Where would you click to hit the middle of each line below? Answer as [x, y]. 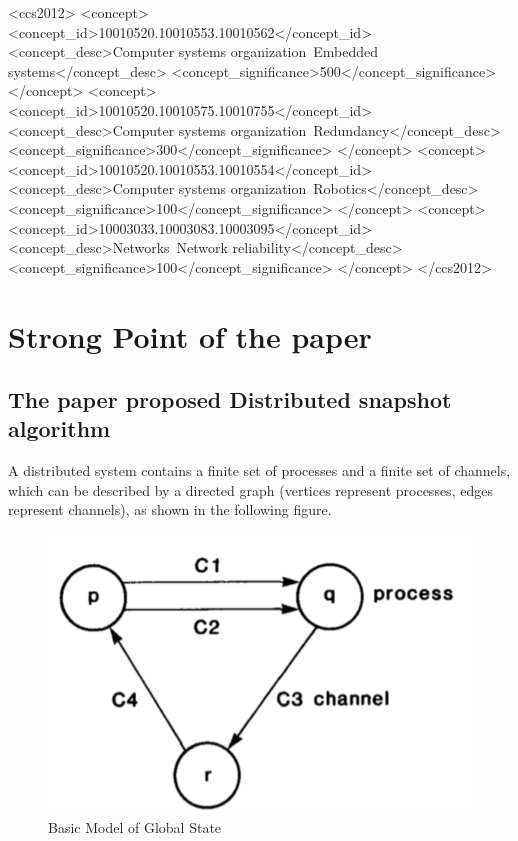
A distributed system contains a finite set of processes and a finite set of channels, [259, 470]
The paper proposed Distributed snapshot [230, 399]
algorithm [59, 428]
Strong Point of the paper [190, 335]
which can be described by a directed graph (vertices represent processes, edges [250, 489]
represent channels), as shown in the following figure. [170, 509]
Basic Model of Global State [135, 827]
